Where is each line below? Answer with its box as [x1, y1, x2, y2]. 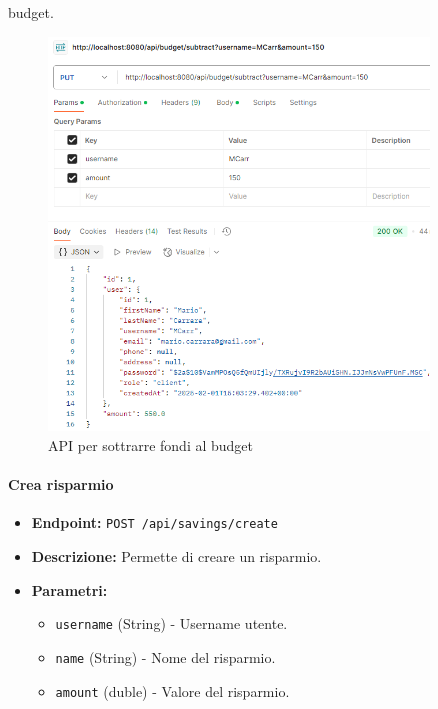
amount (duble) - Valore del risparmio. [55, 680, 290, 701]
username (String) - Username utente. [55, 613, 288, 634]
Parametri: [31, 579, 108, 600]
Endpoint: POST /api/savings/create [31, 512, 278, 533]
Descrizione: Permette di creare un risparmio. [31, 546, 322, 567]
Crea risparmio [8, 474, 114, 495]
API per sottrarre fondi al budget [48, 435, 254, 456]
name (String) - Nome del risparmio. [55, 646, 276, 667]
